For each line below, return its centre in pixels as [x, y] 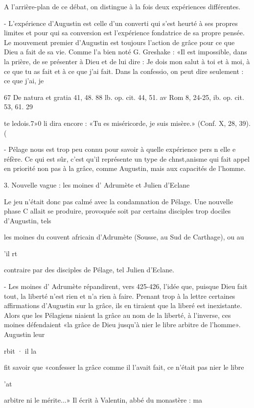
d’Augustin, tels [28, 220]
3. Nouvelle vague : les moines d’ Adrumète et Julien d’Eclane [97, 184]
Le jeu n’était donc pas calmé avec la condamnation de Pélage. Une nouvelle [118, 201]
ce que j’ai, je [24, 81]
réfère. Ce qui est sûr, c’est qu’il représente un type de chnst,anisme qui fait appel [127, 158]
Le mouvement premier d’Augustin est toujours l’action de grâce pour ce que [119, 42]
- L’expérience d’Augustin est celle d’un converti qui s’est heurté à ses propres [121, 23]
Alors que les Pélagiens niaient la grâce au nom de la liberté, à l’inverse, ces [117, 315]
